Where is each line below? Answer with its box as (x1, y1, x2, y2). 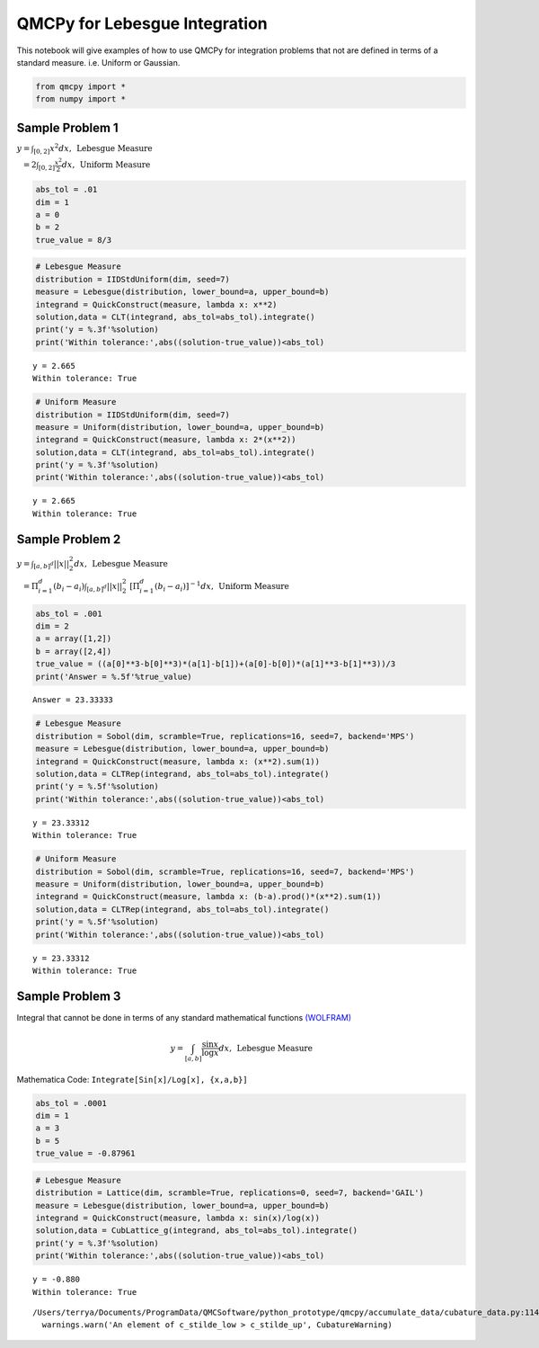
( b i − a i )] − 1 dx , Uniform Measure (154, 580, 289, 594)
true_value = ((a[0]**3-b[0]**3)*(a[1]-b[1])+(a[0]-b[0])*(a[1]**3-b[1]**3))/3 (35, 659, 396, 669)
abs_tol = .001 (35, 608, 102, 619)
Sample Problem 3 (16, 988, 121, 1004)
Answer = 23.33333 (32, 695, 114, 705)
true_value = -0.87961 (35, 1148, 136, 1159)
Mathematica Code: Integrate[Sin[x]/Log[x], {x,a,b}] (16, 1074, 249, 1085)
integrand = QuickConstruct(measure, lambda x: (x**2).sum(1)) (35, 756, 321, 766)
